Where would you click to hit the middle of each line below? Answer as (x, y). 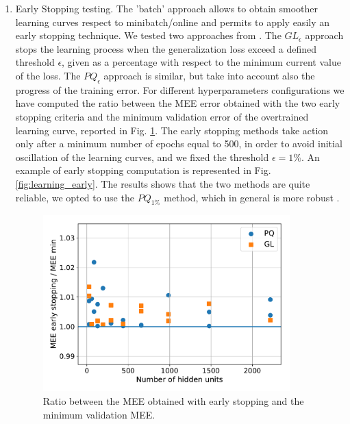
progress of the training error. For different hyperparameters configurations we (180, 89)
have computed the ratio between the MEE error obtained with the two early (178, 103)
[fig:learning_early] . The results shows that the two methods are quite (163, 183)
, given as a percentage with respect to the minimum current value (201, 62)
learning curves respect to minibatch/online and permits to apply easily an (173, 22)
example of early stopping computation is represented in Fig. (143, 170)
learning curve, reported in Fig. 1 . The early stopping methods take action (172, 130)
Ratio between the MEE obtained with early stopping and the (173, 401)
